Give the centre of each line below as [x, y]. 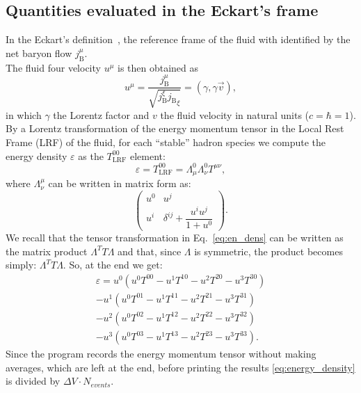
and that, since [150, 251]
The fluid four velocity [53, 67]
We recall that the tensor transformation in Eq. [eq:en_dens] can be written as [175, 238]
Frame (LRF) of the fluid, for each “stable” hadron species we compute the [166, 142]
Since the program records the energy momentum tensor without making [161, 354]
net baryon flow [39, 53]
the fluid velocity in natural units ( [235, 114]
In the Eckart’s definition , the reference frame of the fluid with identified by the [178, 39]
